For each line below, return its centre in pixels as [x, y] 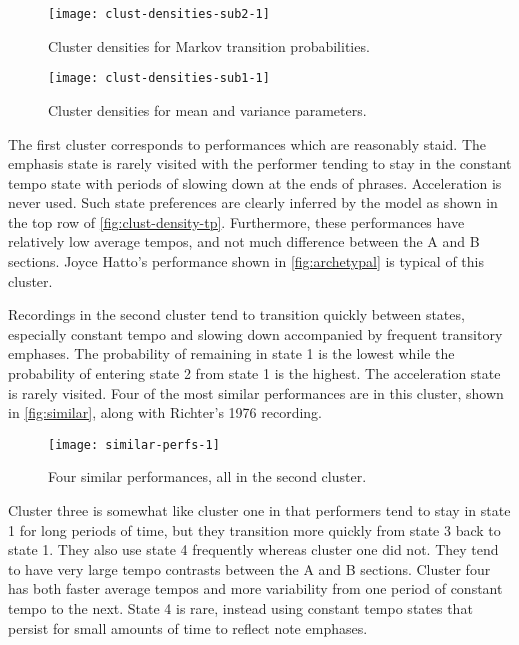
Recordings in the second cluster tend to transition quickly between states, [236, 314]
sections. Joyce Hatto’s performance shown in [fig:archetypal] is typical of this [246, 261]
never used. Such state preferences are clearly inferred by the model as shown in [253, 202]
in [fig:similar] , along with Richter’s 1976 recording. [165, 412]
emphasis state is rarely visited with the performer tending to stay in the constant [260, 163]
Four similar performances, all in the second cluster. [207, 476]
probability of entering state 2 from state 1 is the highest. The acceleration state [254, 373]
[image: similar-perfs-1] [134, 444]
